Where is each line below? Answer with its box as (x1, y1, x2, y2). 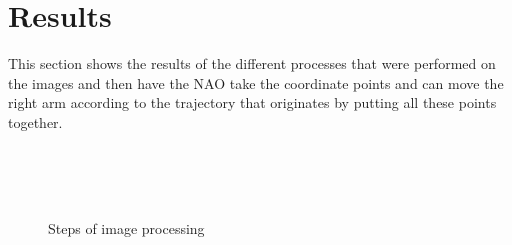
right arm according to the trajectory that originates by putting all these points (8, 92, 497, 113)
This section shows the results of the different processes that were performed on (8, 53, 496, 74)
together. (8, 111, 63, 132)
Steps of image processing (48, 218, 205, 239)
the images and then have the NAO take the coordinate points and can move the (8, 72, 504, 93)
